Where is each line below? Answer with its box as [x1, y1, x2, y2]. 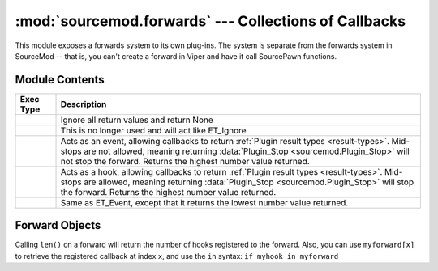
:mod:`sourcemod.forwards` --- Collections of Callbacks [15, 12, 406, 30]
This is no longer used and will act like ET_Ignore [60, 125, 247, 136]
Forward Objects [15, 218, 101, 232]
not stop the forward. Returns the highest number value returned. [60, 155, 310, 167]
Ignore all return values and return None [60, 114, 214, 125]
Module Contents [15, 73, 105, 87]
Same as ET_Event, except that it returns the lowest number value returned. [60, 197, 349, 208]
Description [60, 98, 107, 109]
